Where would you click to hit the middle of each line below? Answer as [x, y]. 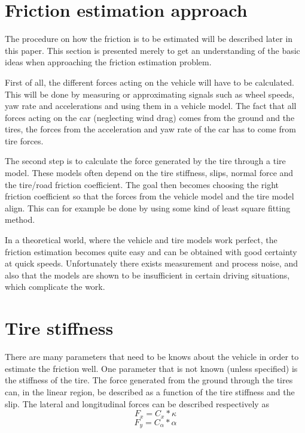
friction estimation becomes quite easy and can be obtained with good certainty [151, 251]
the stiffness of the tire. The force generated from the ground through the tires [149, 380]
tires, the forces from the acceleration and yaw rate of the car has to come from [150, 129]
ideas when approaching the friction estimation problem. [108, 62]
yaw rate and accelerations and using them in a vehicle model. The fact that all [151, 106]
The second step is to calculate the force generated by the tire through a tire [145, 161]
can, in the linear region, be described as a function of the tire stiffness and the [150, 391]
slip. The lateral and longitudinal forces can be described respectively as [137, 403]
